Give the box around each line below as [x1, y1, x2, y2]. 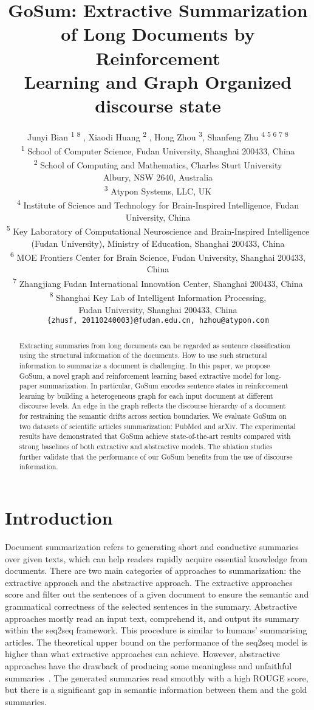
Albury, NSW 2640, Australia [103, 170, 213, 183]
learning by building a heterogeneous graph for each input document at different [19, 390, 273, 401]
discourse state [95, 92, 221, 117]
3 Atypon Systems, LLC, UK [104, 183, 212, 197]
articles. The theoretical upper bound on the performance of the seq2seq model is [5, 635, 308, 648]
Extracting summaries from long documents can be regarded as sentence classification [19, 340, 290, 350]
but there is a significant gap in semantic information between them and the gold [5, 683, 307, 696]
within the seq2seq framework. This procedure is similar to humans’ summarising [5, 624, 307, 636]
